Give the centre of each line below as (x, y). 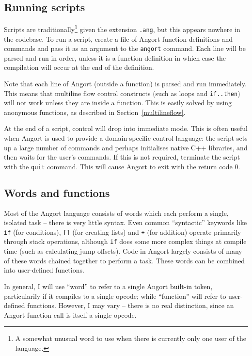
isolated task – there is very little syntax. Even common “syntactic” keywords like (126, 222)
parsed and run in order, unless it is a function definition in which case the (115, 57)
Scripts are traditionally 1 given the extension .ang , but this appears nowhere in (122, 28)
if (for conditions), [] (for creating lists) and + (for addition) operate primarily (123, 232)
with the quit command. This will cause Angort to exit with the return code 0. (122, 166)
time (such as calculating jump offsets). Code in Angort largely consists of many (123, 251)
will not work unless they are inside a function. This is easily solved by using (118, 103)
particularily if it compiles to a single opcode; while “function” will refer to (115, 296)
